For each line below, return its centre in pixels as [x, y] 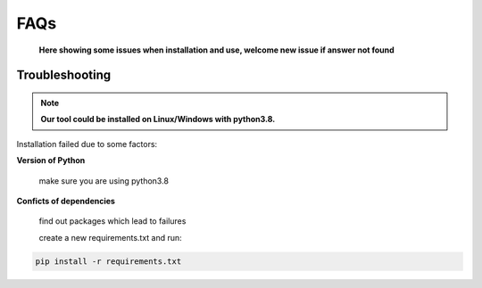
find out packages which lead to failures [112, 221]
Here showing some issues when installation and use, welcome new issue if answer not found [216, 50]
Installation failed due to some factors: [87, 144]
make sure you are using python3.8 [104, 181]
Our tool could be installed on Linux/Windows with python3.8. [158, 119]
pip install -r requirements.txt [108, 261]
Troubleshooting [64, 75]
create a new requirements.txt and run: [110, 237]
